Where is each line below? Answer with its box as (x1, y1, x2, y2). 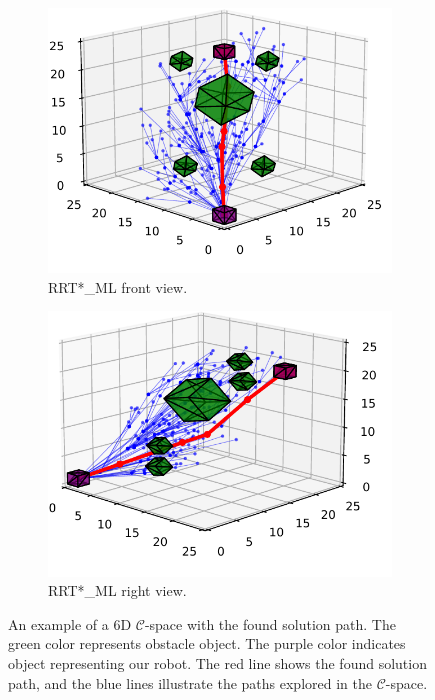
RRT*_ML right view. (48, 580, 187, 601)
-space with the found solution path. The (144, 613, 396, 634)
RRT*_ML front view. (48, 276, 188, 297)
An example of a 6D (8, 613, 132, 634)
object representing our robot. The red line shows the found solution (8, 652, 427, 673)
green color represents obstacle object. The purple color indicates (8, 633, 406, 654)
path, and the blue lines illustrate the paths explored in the (8, 672, 372, 693)
